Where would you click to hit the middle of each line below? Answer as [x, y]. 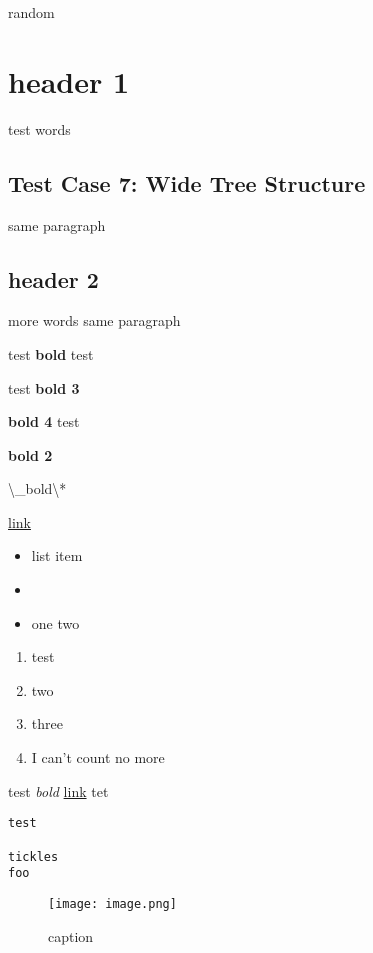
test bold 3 [44, 387]
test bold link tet [58, 790]
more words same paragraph [94, 320]
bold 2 [30, 454]
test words [39, 128]
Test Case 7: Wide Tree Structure [187, 182]
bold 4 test [44, 421]
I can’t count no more [98, 757]
